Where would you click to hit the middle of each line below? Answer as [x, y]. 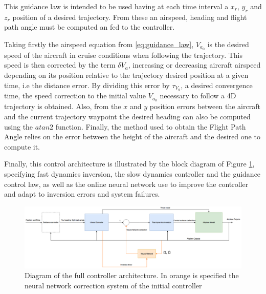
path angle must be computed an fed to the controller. [90, 27]
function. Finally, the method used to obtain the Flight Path [151, 126]
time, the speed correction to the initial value [75, 96]
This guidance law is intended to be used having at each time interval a [116, 6]
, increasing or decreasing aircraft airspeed [194, 65]
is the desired [228, 44]
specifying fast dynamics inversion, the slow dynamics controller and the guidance [132, 173]
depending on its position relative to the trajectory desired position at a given [126, 75]
